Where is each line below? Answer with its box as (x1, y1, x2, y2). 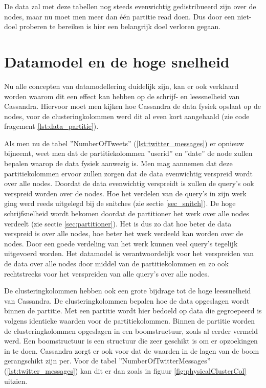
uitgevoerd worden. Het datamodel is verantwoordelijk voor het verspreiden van (4, 248, 254, 259)
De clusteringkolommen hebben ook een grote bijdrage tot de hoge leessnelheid (4, 285, 251, 296)
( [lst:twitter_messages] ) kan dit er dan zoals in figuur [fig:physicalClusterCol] (4, 365, 247, 376)
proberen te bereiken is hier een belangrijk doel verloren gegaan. (19, 21, 221, 32)
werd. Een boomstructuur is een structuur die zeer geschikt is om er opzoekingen (4, 335, 258, 346)
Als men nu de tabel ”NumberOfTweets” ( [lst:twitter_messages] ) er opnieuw (4, 138, 244, 148)
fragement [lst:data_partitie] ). (4, 121, 99, 131)
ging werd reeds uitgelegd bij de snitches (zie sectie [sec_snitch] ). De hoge (4, 198, 236, 209)
